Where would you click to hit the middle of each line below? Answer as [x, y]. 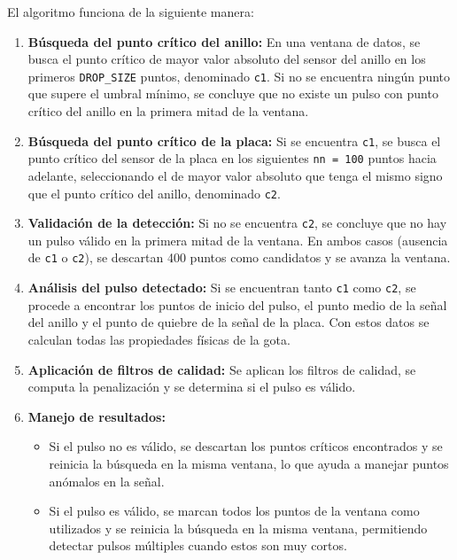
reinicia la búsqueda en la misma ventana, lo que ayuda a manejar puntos [249, 463]
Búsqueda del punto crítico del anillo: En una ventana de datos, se [224, 41]
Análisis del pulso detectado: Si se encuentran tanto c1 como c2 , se [222, 288]
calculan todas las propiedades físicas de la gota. [159, 339]
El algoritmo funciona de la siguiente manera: [131, 12]
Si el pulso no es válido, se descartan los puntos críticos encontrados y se [246, 446]
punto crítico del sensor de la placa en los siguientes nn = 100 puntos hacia [232, 158]
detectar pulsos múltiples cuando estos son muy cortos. [198, 545]
